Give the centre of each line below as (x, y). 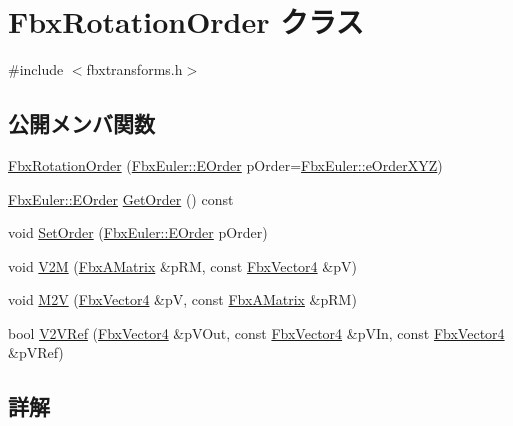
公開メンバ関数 (81, 123)
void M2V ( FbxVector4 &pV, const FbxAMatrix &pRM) (182, 299)
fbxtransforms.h (134, 69)
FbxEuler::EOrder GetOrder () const (121, 198)
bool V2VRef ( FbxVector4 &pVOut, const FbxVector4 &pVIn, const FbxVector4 (256, 332)
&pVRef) (36, 352)
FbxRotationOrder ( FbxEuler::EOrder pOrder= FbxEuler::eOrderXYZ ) (225, 164)
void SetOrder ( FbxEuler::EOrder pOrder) (138, 232)
